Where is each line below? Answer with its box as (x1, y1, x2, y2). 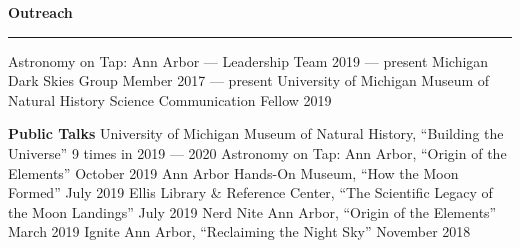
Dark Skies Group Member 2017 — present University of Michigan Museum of (8, 70, 490, 91)
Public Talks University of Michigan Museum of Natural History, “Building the (8, 123, 504, 144)
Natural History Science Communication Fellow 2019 (8, 89, 332, 110)
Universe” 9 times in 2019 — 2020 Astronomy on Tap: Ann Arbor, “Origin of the (8, 142, 507, 163)
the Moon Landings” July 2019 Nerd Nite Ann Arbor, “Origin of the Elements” (8, 201, 497, 222)
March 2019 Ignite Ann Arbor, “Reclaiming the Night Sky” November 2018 (8, 221, 471, 242)
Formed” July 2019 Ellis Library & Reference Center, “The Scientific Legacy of (8, 182, 493, 203)
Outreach (8, 2, 73, 22)
